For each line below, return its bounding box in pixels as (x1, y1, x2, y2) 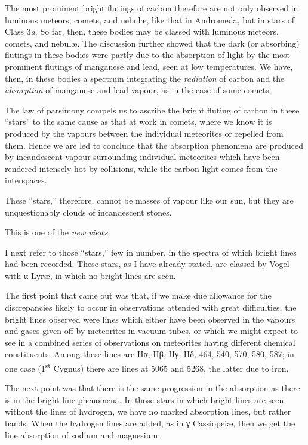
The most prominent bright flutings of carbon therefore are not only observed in (5, 2, 298, 14)
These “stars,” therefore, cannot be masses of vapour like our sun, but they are (5, 194, 294, 206)
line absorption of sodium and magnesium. (5, 428, 161, 441)
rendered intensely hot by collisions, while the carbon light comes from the (5, 162, 278, 174)
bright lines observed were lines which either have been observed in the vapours (5, 312, 295, 325)
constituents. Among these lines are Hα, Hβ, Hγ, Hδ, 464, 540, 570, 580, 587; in (5, 348, 294, 360)
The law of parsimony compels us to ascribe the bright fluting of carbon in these (5, 103, 300, 116)
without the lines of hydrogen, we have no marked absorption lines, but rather (5, 405, 291, 418)
